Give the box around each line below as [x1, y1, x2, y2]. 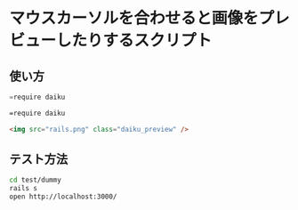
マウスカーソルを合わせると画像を [9, 8, 260, 28]
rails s [9, 184, 38, 193]
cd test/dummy [9, 175, 62, 185]
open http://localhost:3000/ [9, 192, 117, 201]
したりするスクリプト [56, 30, 213, 51]
